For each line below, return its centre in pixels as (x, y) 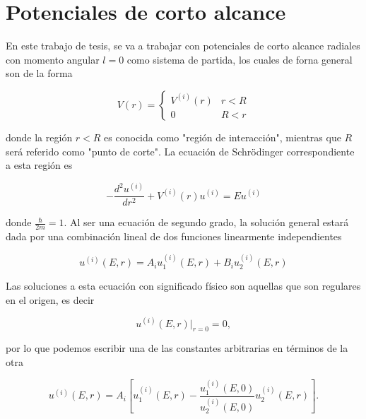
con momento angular (53, 59)
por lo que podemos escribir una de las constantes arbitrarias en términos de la (177, 348)
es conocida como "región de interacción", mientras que (223, 137)
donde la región (39, 137)
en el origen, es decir (50, 299)
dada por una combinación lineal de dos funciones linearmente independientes (174, 236)
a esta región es (39, 165)
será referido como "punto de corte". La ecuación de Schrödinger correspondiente (180, 151)
